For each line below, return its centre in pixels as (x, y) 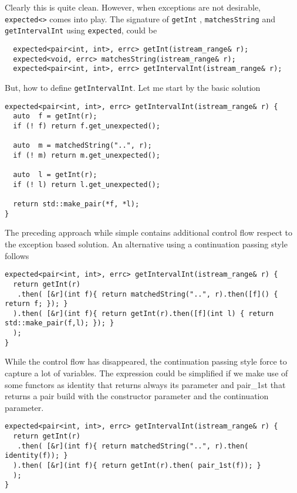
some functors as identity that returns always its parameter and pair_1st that (145, 384)
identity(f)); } (36, 456)
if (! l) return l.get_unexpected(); (87, 184)
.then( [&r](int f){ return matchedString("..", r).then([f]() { (148, 294)
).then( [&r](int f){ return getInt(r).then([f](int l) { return (144, 313)
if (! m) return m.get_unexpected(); (87, 155)
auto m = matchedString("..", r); (82, 146)
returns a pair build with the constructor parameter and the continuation (137, 396)
